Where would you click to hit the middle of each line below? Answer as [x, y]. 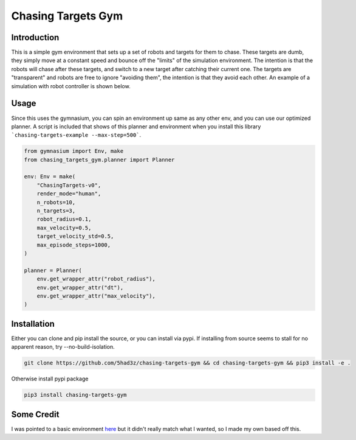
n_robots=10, [56, 202]
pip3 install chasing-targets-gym [75, 395]
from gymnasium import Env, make [74, 151]
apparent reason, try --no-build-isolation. [63, 347]
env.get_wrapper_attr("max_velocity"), [96, 296]
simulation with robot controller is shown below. [71, 86]
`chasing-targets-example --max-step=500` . [76, 135]
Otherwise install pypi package [50, 379]
